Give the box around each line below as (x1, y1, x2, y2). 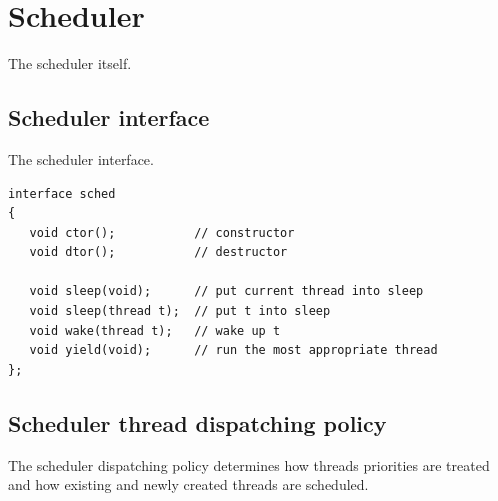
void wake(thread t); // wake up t (29, 323, 281, 338)
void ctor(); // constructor (29, 225, 295, 240)
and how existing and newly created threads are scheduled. (8, 474, 369, 495)
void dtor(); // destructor (29, 245, 288, 260)
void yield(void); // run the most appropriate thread (29, 343, 438, 358)
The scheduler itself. (8, 53, 132, 74)
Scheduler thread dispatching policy (8, 407, 387, 438)
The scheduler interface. (8, 148, 154, 169)
